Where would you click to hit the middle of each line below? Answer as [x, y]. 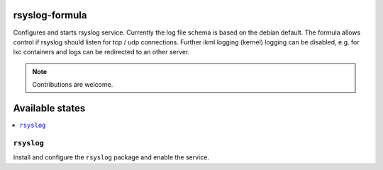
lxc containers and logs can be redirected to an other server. [101, 52]
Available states [49, 108]
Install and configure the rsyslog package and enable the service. [111, 157]
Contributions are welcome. [73, 85]
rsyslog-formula [50, 15]
